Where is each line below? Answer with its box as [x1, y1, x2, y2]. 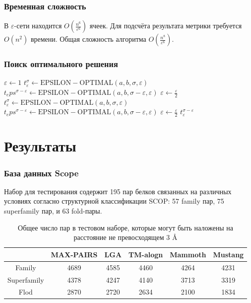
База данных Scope [4, 166, 79, 179]
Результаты [4, 136, 76, 156]
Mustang [213, 249, 244, 259]
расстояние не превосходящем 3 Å [73, 232, 178, 242]
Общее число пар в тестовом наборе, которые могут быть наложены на [18, 222, 234, 232]
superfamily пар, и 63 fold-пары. [4, 206, 102, 216]
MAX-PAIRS [51, 249, 98, 259]
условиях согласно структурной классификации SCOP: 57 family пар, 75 [4, 196, 224, 206]
